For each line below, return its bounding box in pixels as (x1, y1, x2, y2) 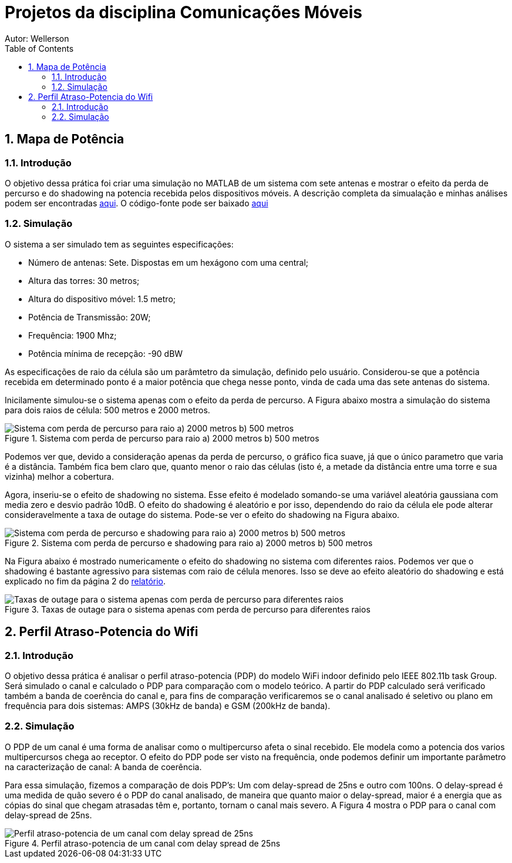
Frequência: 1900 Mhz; (28, 330, 117, 340)
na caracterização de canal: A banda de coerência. (5, 761, 202, 772)
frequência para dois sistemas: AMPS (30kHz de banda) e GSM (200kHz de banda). (5, 700, 331, 711)
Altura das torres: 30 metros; (28, 275, 140, 286)
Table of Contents (5, 43, 74, 53)
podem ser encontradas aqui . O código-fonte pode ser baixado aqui (5, 198, 268, 208)
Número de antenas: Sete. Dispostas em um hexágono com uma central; (28, 257, 309, 267)
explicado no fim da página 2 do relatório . (5, 576, 166, 586)
